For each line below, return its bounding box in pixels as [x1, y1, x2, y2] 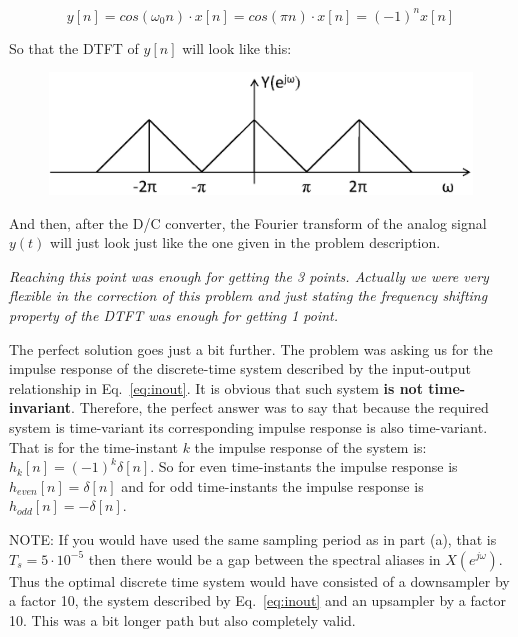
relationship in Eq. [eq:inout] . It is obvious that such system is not [9, 377, 423, 398]
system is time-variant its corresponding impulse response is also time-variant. [9, 417, 488, 437]
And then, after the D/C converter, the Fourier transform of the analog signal [9, 212, 487, 233]
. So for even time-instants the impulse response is [150, 456, 458, 477]
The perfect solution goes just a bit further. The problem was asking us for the [9, 338, 493, 359]
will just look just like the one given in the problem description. [50, 232, 441, 253]
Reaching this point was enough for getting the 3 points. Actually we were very [9, 265, 489, 286]
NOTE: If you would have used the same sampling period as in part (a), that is [9, 528, 497, 549]
